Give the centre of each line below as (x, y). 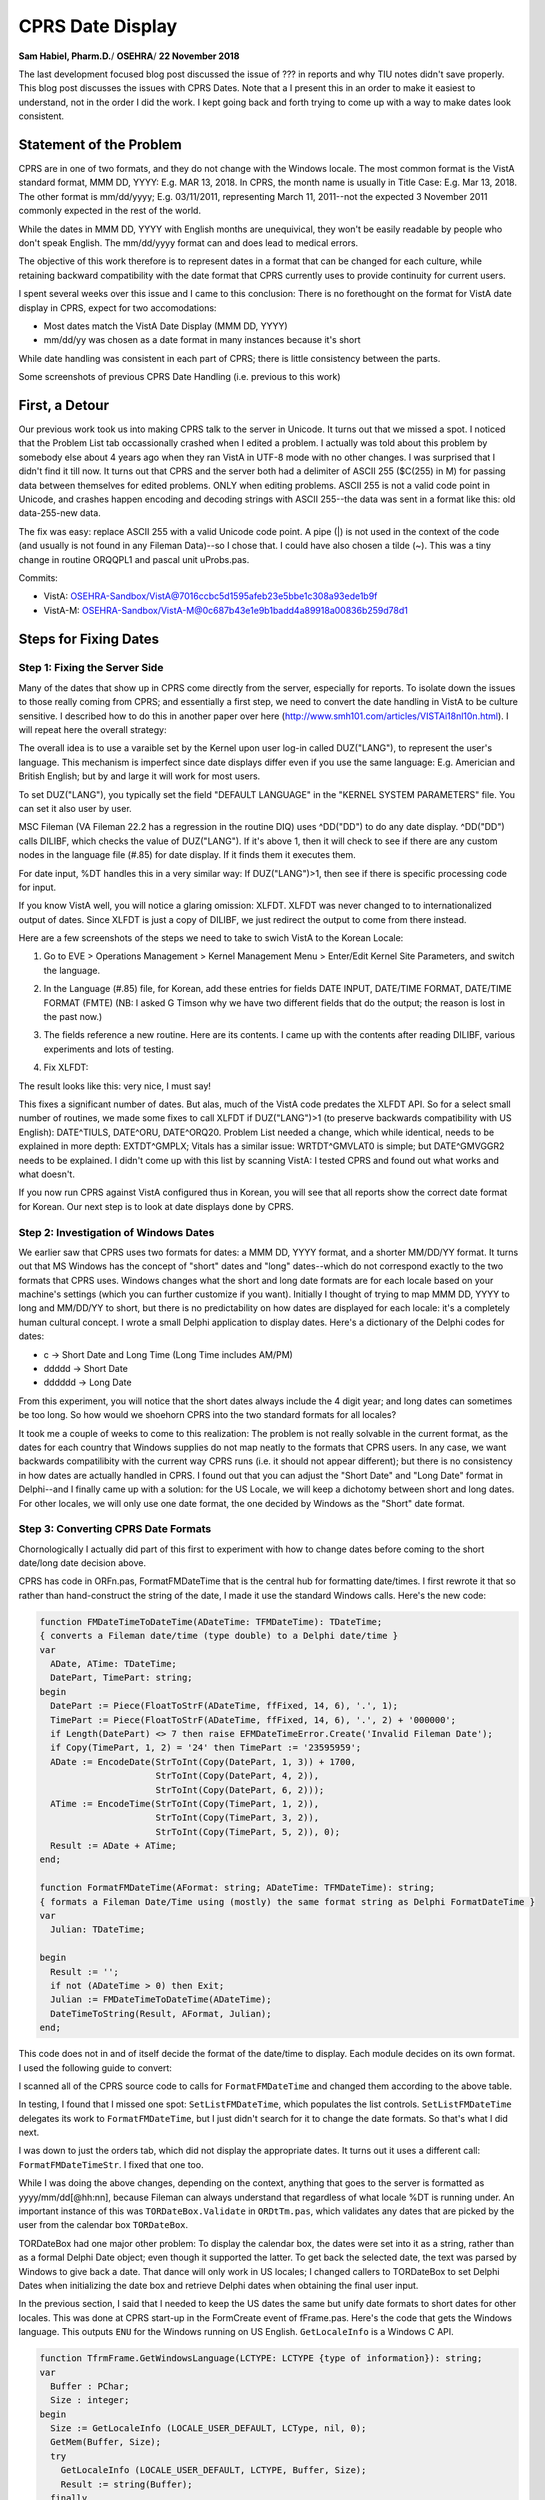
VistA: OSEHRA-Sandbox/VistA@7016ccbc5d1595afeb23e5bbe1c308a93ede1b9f (210, 596)
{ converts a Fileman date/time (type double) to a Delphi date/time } (219, 1636)
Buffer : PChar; (90, 2386)
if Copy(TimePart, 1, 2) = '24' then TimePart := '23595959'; (206, 1748)
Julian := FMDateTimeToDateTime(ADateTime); (161, 1999)
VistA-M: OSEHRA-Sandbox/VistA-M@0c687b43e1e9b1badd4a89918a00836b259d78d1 (226, 610)
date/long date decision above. (82, 1563)
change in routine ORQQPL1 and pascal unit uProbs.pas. (134, 559)
